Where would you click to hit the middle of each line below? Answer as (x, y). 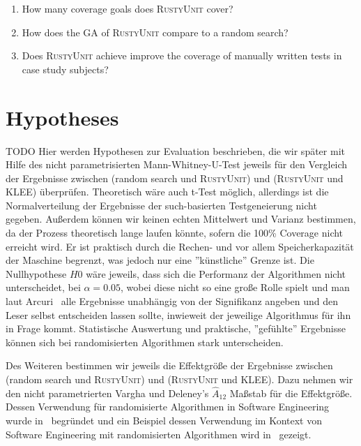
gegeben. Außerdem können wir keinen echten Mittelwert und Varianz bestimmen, (181, 219)
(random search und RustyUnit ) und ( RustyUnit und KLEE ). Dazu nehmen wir (179, 379)
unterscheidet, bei (43, 287)
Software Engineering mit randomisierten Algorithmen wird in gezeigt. (159, 434)
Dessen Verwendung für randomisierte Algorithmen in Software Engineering (168, 407)
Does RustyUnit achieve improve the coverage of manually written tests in (182, 55)
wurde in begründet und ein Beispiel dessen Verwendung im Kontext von (164, 420)
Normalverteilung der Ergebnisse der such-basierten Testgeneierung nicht (161, 205)
